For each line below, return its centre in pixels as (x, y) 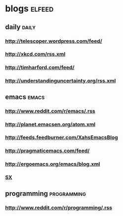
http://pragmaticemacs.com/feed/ (47, 151)
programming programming (46, 193)
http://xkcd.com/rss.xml (35, 54)
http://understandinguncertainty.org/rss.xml (61, 81)
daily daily (20, 27)
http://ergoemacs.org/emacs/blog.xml (53, 164)
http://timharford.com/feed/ (40, 67)
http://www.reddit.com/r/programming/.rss (59, 208)
